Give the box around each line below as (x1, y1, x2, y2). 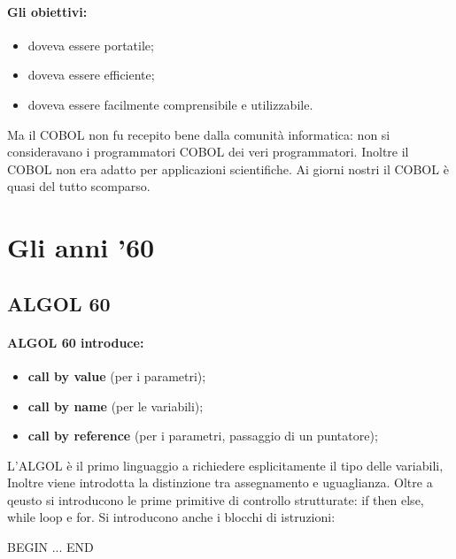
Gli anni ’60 (7, 229, 155, 265)
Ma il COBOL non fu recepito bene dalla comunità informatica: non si (7, 125, 390, 143)
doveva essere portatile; (27, 35, 154, 54)
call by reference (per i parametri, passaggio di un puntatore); (27, 426, 378, 445)
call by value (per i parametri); (27, 366, 206, 385)
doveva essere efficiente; (27, 65, 155, 84)
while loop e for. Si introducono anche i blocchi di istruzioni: (7, 508, 336, 526)
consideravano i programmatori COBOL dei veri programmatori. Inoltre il (7, 142, 409, 161)
